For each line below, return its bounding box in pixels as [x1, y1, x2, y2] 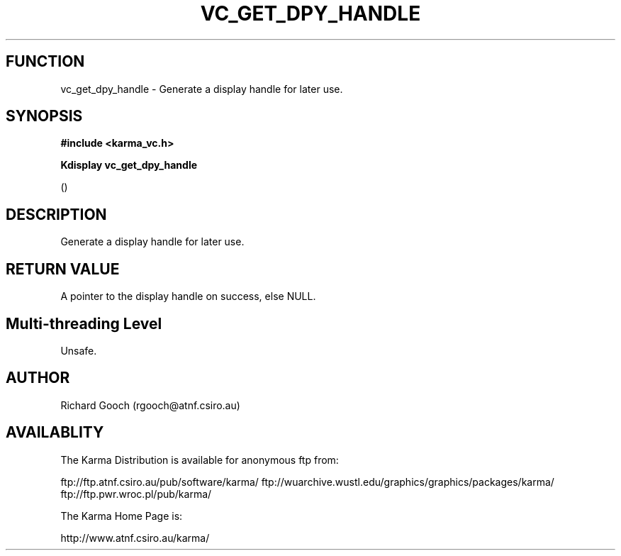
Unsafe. [60, 344, 97, 357]
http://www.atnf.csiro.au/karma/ [60, 531, 210, 544]
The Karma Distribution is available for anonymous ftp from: [60, 453, 339, 466]
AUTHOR [6, 369, 70, 387]
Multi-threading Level [6, 314, 162, 333]
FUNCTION [6, 52, 85, 71]
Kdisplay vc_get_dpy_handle [60, 159, 198, 172]
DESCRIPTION [6, 205, 107, 223]
